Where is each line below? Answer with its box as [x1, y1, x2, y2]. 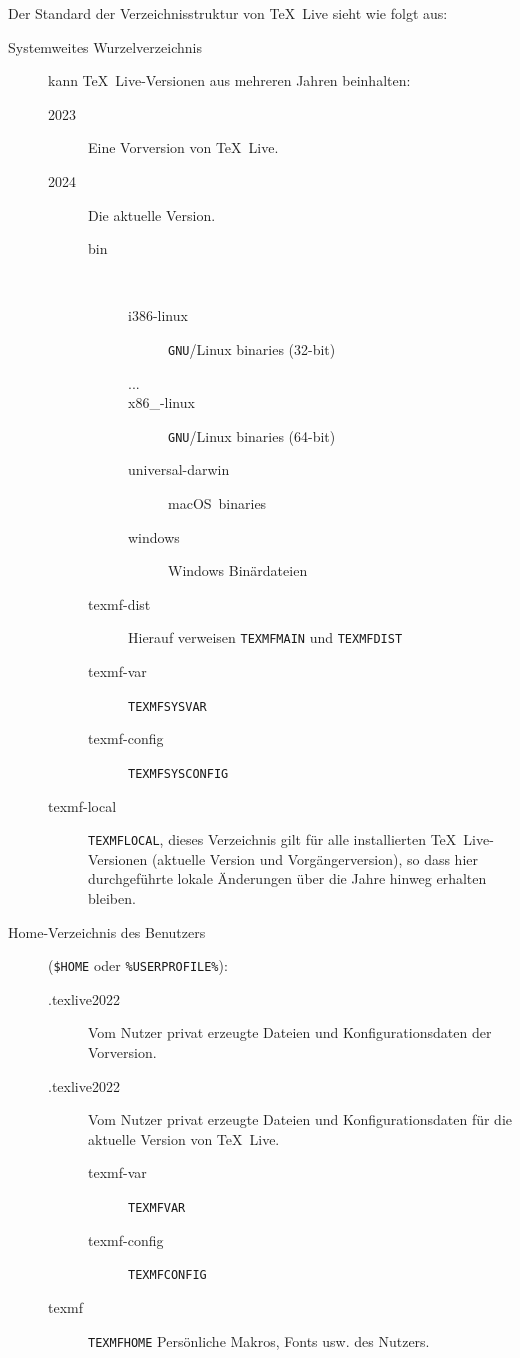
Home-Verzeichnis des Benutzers [8, 921, 206, 942]
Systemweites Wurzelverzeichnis [8, 36, 202, 57]
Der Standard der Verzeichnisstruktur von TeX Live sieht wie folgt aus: [8, 3, 448, 23]
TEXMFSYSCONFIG [128, 766, 229, 781]
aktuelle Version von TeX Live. [88, 1128, 280, 1149]
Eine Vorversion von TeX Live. [88, 137, 279, 158]
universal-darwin [128, 459, 230, 480]
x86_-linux [128, 392, 195, 413]
